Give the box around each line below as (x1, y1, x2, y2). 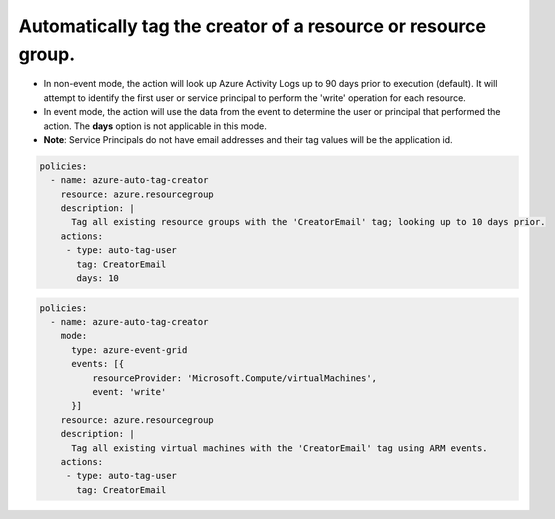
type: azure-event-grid (71, 344, 188, 355)
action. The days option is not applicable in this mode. (43, 120, 267, 132)
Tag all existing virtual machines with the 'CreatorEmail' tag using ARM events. (71, 442, 489, 454)
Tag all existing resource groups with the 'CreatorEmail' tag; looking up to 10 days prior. (71, 216, 546, 228)
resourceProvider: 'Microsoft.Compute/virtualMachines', (91, 372, 378, 384)
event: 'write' (91, 386, 167, 397)
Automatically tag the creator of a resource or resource (18, 15, 487, 37)
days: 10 (76, 273, 120, 284)
